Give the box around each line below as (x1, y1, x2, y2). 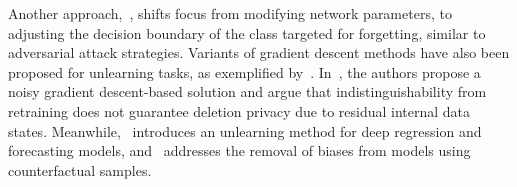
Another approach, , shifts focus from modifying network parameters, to (8, 3, 452, 23)
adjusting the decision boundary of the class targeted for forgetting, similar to (8, 22, 486, 43)
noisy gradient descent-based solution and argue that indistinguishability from (8, 81, 487, 102)
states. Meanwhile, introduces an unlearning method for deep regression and (8, 120, 482, 141)
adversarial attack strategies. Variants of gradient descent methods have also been (8, 42, 510, 63)
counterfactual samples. (8, 159, 152, 180)
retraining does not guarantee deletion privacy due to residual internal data (8, 100, 471, 121)
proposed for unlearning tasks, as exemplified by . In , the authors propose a (8, 61, 481, 82)
